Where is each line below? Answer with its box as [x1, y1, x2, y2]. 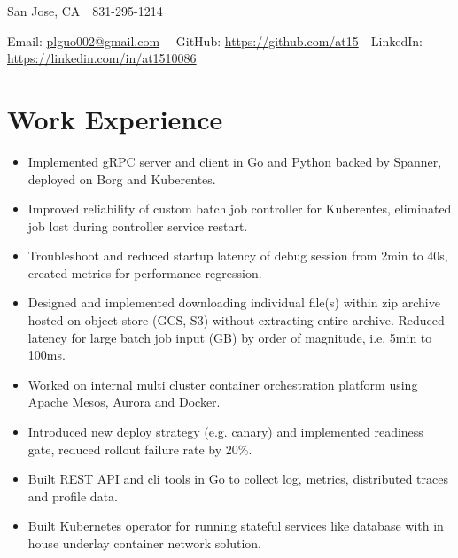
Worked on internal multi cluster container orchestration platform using [27, 375, 418, 393]
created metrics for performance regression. [27, 263, 262, 282]
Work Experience [7, 100, 223, 136]
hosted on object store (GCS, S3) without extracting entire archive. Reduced [27, 311, 445, 329]
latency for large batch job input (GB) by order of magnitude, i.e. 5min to [27, 328, 432, 346]
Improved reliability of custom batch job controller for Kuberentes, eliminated [27, 199, 452, 218]
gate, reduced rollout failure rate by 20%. [27, 439, 252, 458]
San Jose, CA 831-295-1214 [7, 2, 163, 19]
